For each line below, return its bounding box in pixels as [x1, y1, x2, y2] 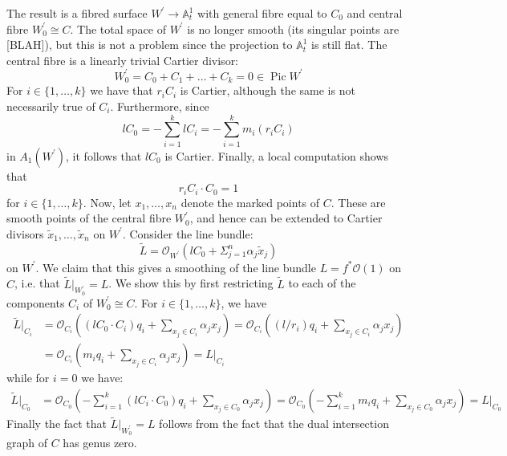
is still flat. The [311, 36, 387, 53]
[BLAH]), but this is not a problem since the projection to [6, 36, 293, 53]
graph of [6, 434, 48, 451]
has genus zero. [63, 434, 137, 451]
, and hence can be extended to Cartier [189, 210, 383, 226]
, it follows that [66, 147, 142, 164]
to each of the [288, 275, 356, 291]
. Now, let [83, 193, 132, 210]
